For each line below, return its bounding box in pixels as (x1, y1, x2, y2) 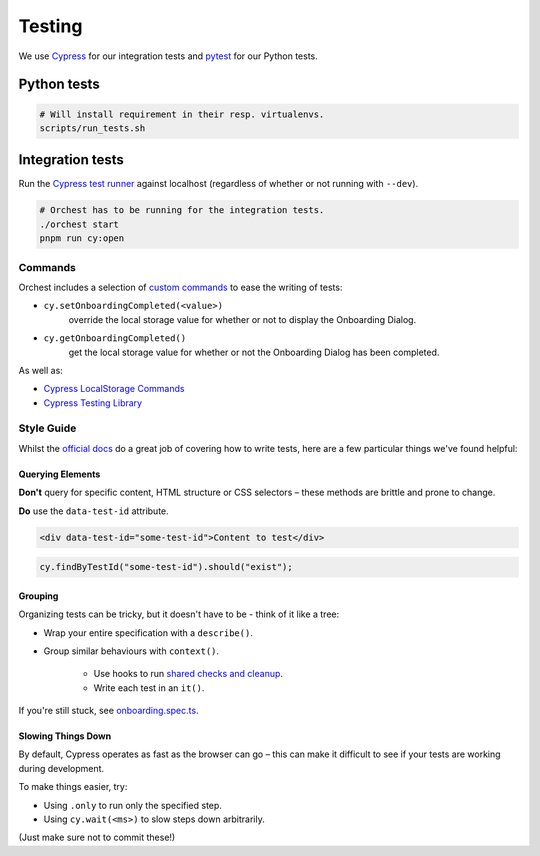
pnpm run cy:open (39, 233, 125, 244)
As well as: (18, 364, 64, 376)
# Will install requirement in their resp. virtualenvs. (39, 108, 325, 120)
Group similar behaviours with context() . (43, 645, 220, 657)
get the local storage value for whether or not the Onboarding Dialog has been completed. (68, 346, 440, 358)
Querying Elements (18, 468, 101, 480)
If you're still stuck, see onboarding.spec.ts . (18, 705, 199, 717)
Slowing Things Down (18, 730, 112, 742)
